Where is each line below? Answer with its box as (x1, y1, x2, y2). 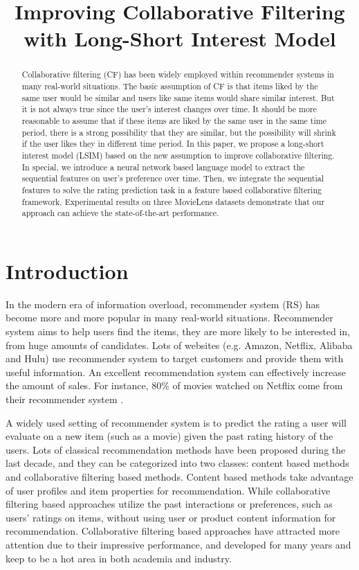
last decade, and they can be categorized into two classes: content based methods (6, 456, 349, 470)
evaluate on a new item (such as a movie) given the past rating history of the (6, 429, 333, 443)
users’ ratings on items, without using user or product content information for (6, 510, 336, 524)
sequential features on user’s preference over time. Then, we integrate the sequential (21, 172, 324, 184)
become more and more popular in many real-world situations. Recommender (6, 310, 333, 325)
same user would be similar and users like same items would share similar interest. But (21, 91, 335, 103)
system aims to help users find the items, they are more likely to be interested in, (6, 324, 351, 339)
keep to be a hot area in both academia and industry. (6, 551, 232, 565)
